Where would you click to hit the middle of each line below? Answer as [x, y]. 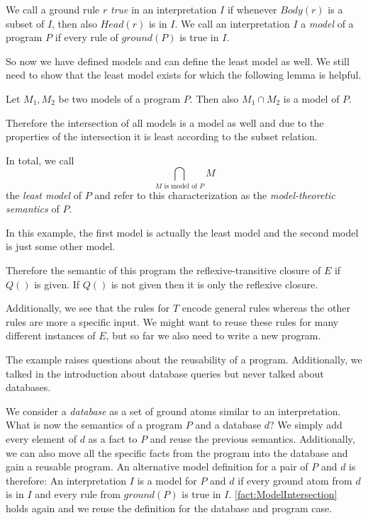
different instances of [51, 335]
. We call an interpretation [232, 23]
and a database [228, 425]
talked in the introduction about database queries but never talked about [165, 373]
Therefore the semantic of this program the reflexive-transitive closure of [163, 270]
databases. [28, 387]
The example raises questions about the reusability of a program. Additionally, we [184, 360]
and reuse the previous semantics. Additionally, [252, 438]
